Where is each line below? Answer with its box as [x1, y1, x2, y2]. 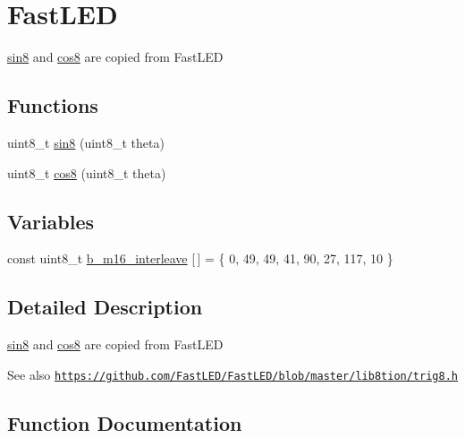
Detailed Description [7, 293, 203, 321]
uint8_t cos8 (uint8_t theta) [7, 163, 166, 182]
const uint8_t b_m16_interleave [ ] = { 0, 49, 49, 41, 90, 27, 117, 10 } [7, 249, 393, 268]
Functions [7, 91, 98, 119]
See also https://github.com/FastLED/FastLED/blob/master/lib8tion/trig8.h [7, 365, 458, 383]
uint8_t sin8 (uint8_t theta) [7, 133, 165, 151]
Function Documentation [7, 408, 242, 436]
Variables [7, 207, 95, 235]
